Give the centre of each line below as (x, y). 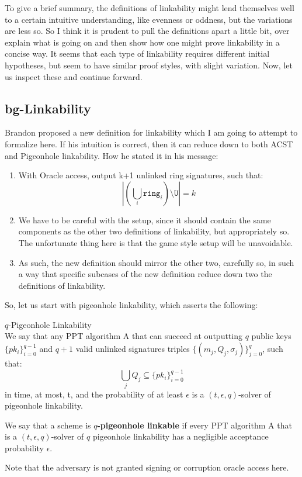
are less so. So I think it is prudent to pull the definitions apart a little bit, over (147, 31)
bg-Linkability (48, 108)
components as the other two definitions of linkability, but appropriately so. (154, 231)
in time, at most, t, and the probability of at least (94, 394)
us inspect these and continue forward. (74, 76)
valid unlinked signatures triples (133, 349)
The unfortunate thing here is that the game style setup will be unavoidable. (156, 242)
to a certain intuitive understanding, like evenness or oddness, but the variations (149, 19)
